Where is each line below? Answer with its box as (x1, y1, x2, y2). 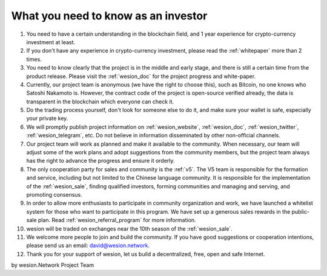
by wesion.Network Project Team (11, 261, 94, 269)
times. (26, 55, 42, 63)
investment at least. (26, 38, 76, 45)
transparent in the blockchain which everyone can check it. (26, 97, 174, 105)
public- (291, 208, 310, 215)
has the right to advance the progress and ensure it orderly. (26, 157, 175, 165)
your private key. (26, 115, 68, 122)
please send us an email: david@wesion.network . (26, 242, 150, 249)
